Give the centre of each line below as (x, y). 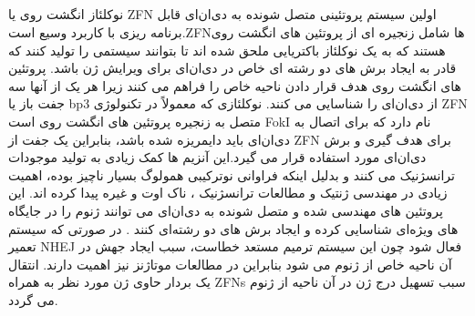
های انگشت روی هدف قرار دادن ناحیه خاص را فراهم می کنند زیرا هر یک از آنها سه (235, 85)
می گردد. (33, 299)
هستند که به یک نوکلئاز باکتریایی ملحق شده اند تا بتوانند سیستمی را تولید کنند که (227, 50)
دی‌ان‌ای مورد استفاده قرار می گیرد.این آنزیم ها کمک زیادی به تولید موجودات (217, 157)
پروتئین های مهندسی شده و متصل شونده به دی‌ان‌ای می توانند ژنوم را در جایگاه (226, 210)
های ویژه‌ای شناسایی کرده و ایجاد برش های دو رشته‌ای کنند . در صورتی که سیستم (233, 228)
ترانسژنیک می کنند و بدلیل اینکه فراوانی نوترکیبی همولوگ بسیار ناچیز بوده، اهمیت (232, 174)
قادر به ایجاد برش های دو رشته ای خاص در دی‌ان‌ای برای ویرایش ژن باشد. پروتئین (232, 68)
